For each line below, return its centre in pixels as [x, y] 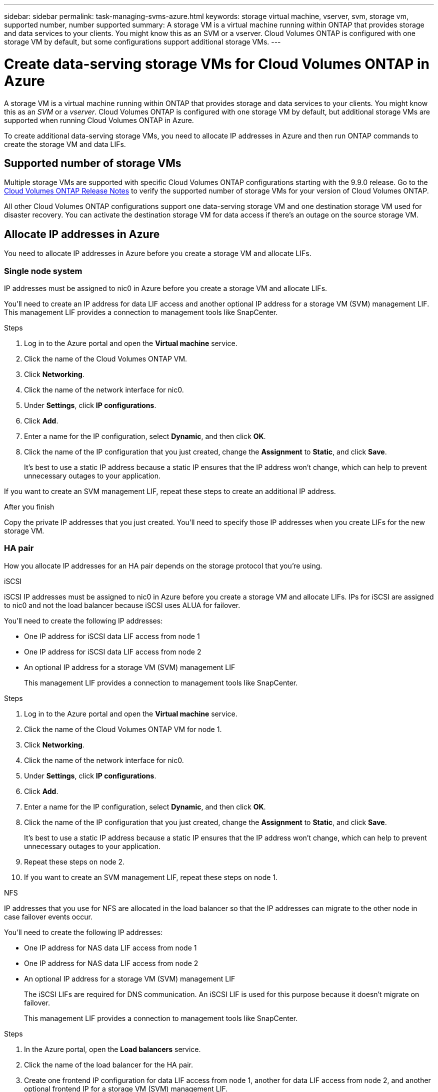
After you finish [29, 506]
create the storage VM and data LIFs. [65, 144]
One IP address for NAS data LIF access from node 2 [111, 963]
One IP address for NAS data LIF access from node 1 [110, 947]
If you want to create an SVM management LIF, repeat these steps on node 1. [151, 877]
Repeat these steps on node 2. [74, 861]
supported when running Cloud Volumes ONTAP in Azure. [99, 120]
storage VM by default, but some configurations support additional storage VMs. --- [142, 42]
